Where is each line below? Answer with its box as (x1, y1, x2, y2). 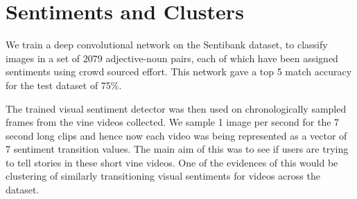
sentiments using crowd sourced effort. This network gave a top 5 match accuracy (6, 64, 352, 79)
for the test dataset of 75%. (6, 77, 122, 92)
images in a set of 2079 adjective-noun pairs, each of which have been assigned (6, 50, 338, 65)
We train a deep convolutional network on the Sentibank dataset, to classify (6, 37, 328, 52)
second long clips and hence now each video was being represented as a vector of (6, 128, 347, 142)
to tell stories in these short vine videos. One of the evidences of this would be (6, 155, 338, 169)
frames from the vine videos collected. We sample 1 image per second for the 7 (6, 115, 340, 129)
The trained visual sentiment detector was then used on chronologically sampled (6, 101, 347, 115)
